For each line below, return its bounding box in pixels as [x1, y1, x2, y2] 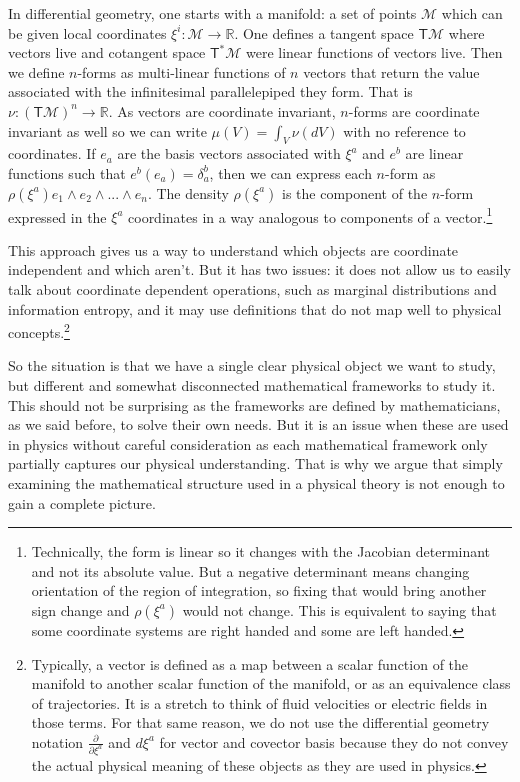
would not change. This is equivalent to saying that [182, 599, 497, 620]
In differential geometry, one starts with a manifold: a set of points [8, 3, 417, 23]
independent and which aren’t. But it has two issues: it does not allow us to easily [8, 259, 511, 280]
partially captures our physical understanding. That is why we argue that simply [8, 453, 503, 474]
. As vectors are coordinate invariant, [108, 100, 336, 121]
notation [31, 731, 84, 752]
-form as [385, 162, 436, 183]
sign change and [31, 599, 130, 620]
